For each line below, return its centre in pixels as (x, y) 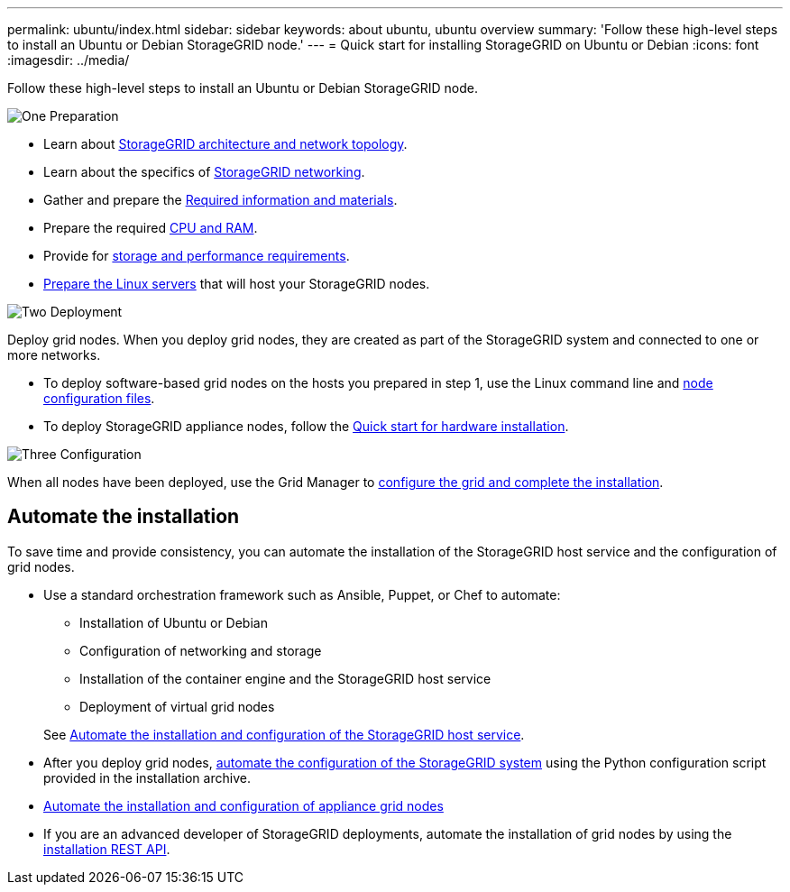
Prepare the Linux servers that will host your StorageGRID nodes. (237, 284)
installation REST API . (107, 849)
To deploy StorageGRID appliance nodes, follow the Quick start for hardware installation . (306, 426)
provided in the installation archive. (147, 777)
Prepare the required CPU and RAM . (151, 228)
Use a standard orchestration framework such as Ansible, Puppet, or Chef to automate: (302, 594)
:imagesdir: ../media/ (69, 60)
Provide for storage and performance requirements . (197, 256)
